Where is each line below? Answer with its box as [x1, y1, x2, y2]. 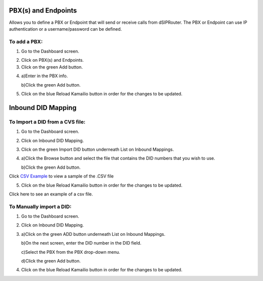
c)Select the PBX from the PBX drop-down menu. [21, 249, 120, 255]
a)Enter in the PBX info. [21, 73, 68, 79]
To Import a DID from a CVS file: [9, 118, 86, 125]
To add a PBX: [9, 38, 43, 45]
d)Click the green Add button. [21, 258, 81, 263]
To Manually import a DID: [9, 203, 72, 210]
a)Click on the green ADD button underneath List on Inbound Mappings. [21, 231, 166, 237]
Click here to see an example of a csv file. [9, 191, 94, 197]
